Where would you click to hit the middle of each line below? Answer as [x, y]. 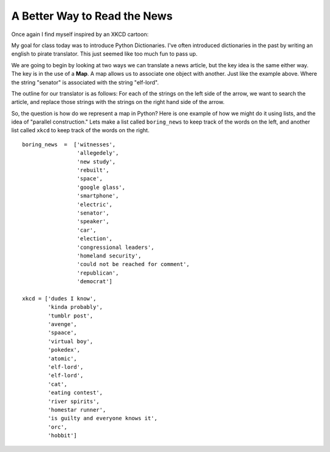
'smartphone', [98, 196]
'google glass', [101, 187]
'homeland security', [109, 256]
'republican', [98, 273]
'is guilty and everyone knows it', [103, 418]
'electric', [95, 204]
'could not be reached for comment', [133, 264]
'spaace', [63, 333]
